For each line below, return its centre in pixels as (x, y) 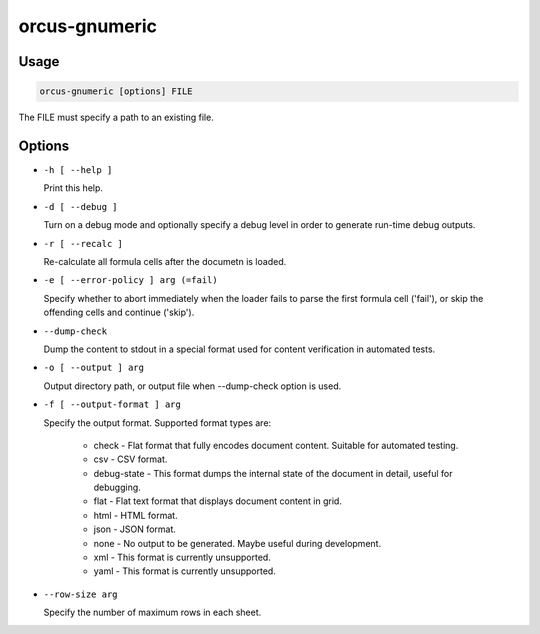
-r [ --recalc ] (83, 243)
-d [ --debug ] (81, 206)
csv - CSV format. (130, 459)
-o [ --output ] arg (94, 368)
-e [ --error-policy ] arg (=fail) (131, 280)
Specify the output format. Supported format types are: (157, 422)
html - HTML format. (136, 515)
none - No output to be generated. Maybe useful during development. (237, 543)
